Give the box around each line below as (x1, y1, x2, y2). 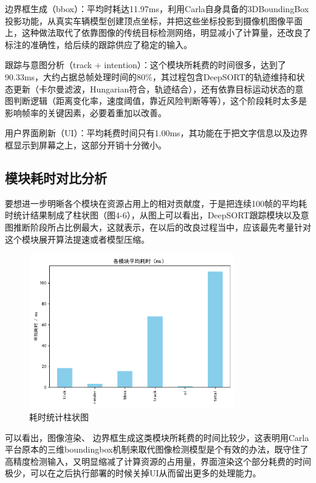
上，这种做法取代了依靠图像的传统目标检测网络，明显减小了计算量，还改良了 (5, 26, 311, 39)
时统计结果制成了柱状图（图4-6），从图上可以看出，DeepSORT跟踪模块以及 (5, 209, 301, 221)
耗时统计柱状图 (29, 411, 89, 423)
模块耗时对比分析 (5, 168, 107, 187)
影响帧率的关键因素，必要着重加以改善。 (5, 106, 167, 119)
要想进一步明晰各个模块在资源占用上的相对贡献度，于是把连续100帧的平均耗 (5, 196, 307, 209)
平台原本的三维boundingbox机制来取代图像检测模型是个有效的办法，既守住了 (5, 443, 309, 456)
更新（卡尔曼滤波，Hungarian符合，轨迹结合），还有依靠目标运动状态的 (13, 82, 295, 95)
